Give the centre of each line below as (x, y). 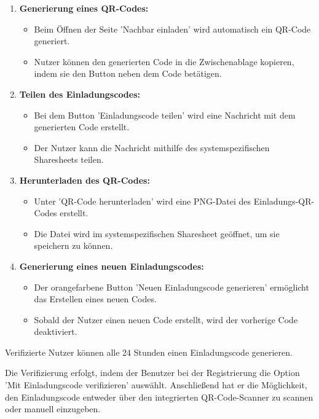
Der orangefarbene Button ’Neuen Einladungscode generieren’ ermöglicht (171, 287)
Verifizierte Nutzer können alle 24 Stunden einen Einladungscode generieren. (149, 352)
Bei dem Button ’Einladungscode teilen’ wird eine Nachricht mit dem (165, 115)
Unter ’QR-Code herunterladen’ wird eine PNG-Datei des (143, 201)
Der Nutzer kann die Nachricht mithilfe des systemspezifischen (152, 147)
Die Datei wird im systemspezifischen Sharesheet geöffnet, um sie (157, 233)
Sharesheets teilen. (69, 159)
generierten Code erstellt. (82, 127)
